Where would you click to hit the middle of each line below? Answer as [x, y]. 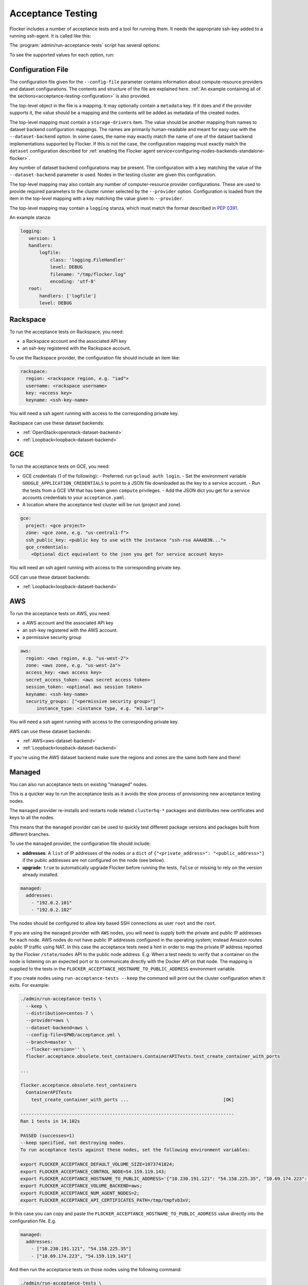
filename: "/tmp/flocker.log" [88, 274]
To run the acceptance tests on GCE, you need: [60, 466]
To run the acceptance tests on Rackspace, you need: [66, 332]
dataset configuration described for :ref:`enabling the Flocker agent [82, 151]
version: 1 [42, 238]
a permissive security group [52, 637]
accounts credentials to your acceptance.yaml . [74, 498]
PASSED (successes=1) [47, 1135]
